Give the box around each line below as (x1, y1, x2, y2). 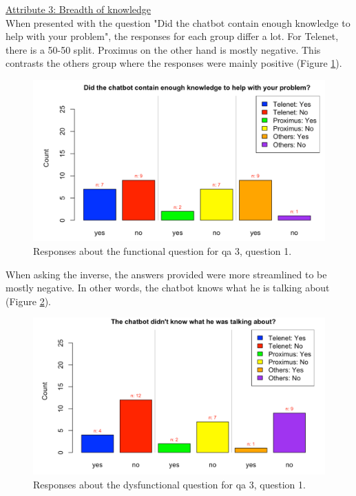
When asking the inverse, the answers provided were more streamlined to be (6, 267, 327, 281)
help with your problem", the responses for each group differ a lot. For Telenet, (6, 29, 339, 43)
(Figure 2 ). (6, 293, 51, 308)
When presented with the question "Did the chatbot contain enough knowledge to (6, 15, 350, 30)
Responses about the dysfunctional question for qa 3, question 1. (33, 477, 306, 491)
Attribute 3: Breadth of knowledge (6, 2, 151, 16)
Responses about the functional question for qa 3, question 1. (33, 243, 292, 258)
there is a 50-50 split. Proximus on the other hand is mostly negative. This (6, 42, 321, 56)
